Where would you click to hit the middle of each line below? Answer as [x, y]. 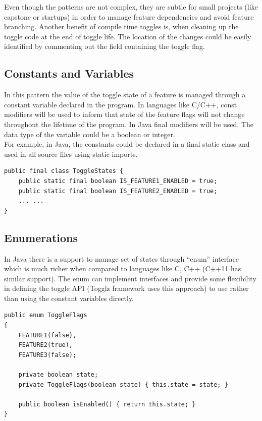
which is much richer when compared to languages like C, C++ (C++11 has [123, 268]
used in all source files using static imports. [71, 154]
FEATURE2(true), [46, 345]
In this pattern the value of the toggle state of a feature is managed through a [125, 95]
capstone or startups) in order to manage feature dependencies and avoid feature [129, 16]
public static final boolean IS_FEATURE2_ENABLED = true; [118, 191]
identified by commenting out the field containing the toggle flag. [104, 46]
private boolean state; [58, 375]
